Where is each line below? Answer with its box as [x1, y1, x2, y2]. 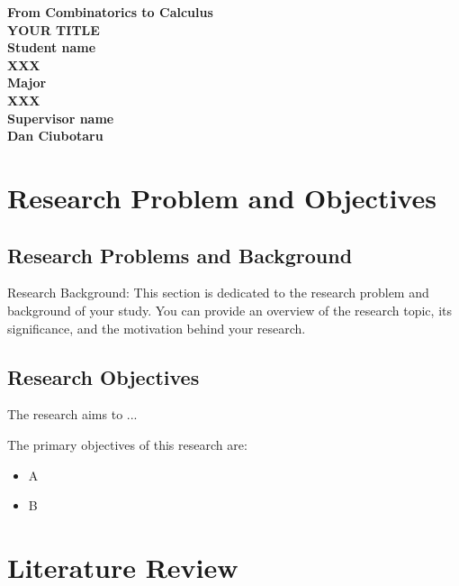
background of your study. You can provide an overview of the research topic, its [7, 300, 452, 319]
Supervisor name [7, 108, 114, 127]
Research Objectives [7, 362, 200, 390]
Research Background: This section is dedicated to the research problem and [7, 283, 429, 302]
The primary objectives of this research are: [7, 435, 247, 453]
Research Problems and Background [7, 241, 353, 269]
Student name [7, 38, 96, 57]
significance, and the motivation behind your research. [7, 318, 306, 337]
